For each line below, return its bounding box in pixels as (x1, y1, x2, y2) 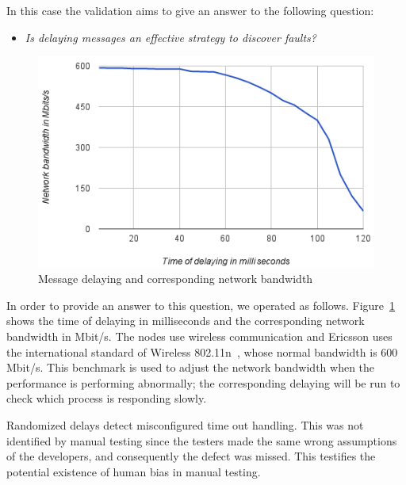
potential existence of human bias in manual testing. (6, 463, 261, 479)
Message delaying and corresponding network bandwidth (38, 270, 313, 287)
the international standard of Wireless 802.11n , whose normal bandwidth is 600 (6, 343, 398, 360)
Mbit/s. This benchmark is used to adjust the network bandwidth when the (6, 359, 375, 376)
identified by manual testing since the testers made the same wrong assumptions (6, 432, 397, 449)
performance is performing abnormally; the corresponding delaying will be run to (6, 374, 400, 391)
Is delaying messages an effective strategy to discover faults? (25, 29, 316, 45)
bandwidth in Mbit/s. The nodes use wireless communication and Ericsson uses (6, 328, 393, 345)
